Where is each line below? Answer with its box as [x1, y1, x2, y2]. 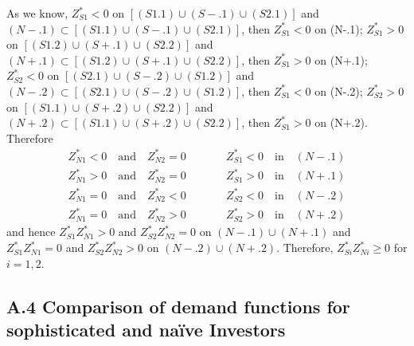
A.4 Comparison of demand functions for [6, 293, 350, 318]
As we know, [6, 5, 68, 21]
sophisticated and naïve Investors [6, 317, 286, 342]
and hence [6, 223, 56, 240]
